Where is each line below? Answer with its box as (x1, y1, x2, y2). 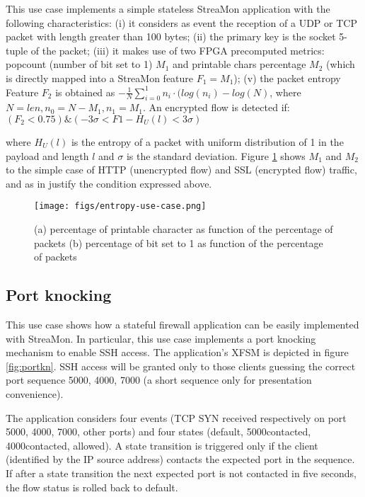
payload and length (6, 148, 89, 163)
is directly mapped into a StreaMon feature (6, 70, 194, 85)
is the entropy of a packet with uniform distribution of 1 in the (71, 134, 344, 149)
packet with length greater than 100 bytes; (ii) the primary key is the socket (6, 29, 336, 44)
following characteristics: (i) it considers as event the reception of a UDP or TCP (6, 15, 357, 30)
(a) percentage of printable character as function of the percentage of (34, 221, 333, 236)
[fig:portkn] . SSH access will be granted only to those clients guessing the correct (6, 358, 356, 373)
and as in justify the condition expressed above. (6, 176, 212, 190)
